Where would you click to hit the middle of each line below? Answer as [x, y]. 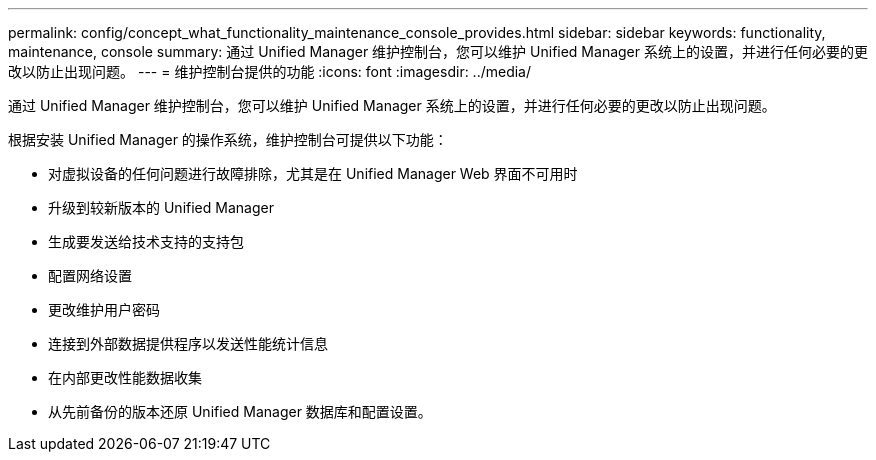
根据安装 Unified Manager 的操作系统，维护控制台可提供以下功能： [228, 139]
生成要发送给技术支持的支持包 [146, 241]
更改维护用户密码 [104, 309]
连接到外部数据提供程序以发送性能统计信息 [188, 343]
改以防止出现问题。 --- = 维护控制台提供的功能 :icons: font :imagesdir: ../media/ [270, 71]
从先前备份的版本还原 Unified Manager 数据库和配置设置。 [240, 411]
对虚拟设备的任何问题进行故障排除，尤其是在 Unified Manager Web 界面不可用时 [313, 173]
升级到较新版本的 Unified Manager [161, 207]
